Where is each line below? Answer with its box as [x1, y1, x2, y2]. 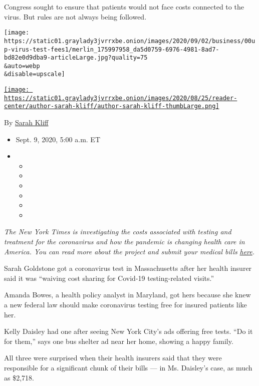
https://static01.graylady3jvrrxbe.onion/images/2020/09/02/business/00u [4, 37, 255, 45]
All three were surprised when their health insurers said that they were [4, 352, 222, 363]
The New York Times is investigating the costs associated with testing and [4, 226, 231, 237]
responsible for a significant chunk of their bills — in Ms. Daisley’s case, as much [4, 362, 252, 372]
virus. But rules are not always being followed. [4, 11, 147, 22]
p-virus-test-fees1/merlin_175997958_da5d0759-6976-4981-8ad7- [4, 46, 219, 53]
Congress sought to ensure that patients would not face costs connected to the [4, 2, 244, 12]
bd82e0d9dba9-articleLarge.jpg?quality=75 [4, 54, 148, 62]
